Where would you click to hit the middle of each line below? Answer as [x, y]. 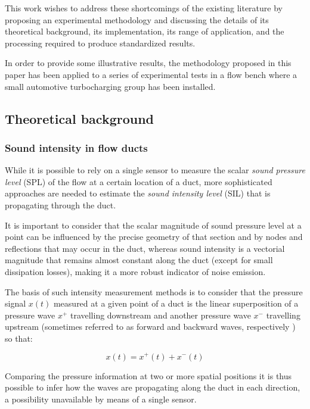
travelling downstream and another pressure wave [160, 315]
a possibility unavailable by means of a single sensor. [101, 399]
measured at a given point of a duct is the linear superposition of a [176, 303]
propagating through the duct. [61, 204]
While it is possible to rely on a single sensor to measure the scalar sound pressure [155, 170]
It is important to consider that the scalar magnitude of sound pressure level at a [153, 225]
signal [15, 303]
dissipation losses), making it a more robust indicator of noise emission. [135, 271]
